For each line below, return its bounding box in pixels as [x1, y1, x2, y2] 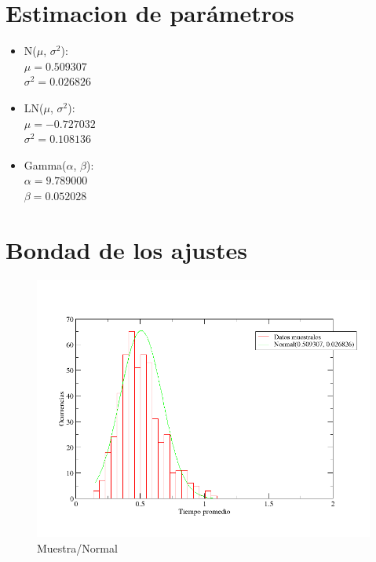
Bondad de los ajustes [5, 233, 247, 265]
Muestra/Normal [37, 539, 118, 556]
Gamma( [24, 156, 67, 173]
